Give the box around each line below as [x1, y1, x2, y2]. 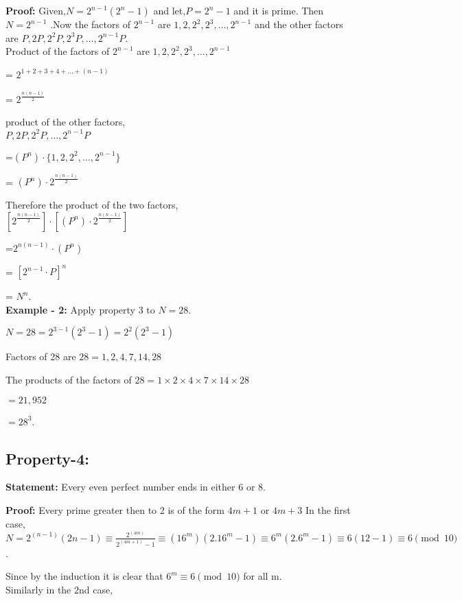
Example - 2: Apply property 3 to [5, 302, 155, 316]
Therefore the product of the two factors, [5, 198, 178, 212]
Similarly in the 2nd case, [5, 582, 113, 596]
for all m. [243, 569, 282, 583]
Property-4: [5, 447, 89, 469]
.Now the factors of [50, 17, 130, 31]
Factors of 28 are [5, 349, 76, 364]
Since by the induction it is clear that [5, 569, 163, 583]
